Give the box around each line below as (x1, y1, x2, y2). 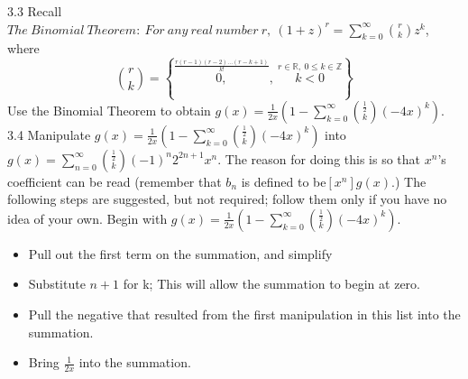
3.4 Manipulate (7, 125, 91, 143)
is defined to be (241, 171, 326, 190)
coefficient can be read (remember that (7, 171, 222, 190)
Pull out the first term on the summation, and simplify (28, 244, 333, 263)
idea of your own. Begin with (7, 208, 168, 227)
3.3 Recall (7, 2, 62, 20)
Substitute (28, 274, 86, 293)
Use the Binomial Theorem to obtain (7, 100, 211, 119)
